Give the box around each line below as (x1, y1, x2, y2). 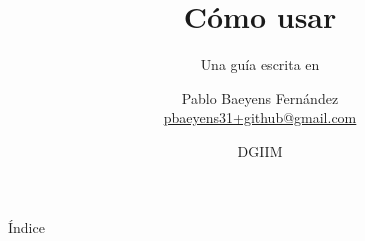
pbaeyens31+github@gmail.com (163, 107, 357, 128)
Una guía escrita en (200, 54, 320, 75)
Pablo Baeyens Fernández (181, 87, 339, 108)
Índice (8, 216, 45, 237)
